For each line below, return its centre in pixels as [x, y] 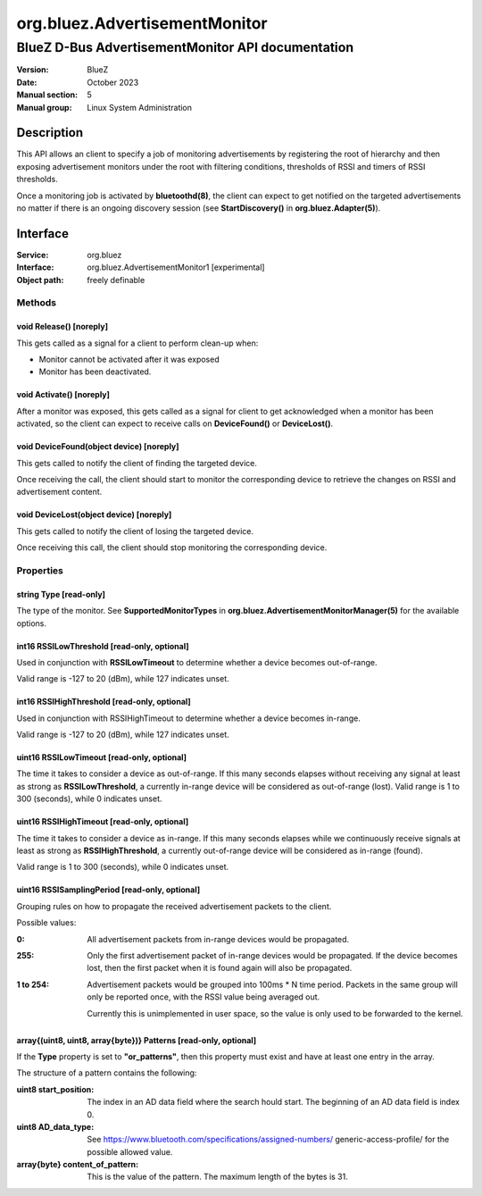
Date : [27, 82]
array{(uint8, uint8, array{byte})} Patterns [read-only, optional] [137, 1040]
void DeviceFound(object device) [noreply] [98, 447]
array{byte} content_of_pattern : [77, 1165]
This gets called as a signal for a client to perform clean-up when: [137, 343]
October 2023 [113, 82]
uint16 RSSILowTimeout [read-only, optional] [102, 757]
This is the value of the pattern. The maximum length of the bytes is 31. [217, 1177]
